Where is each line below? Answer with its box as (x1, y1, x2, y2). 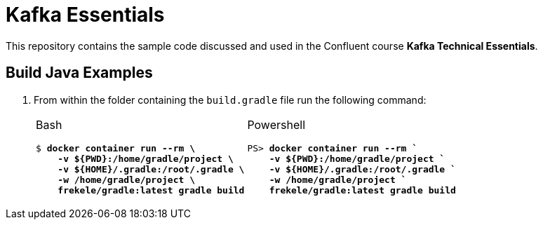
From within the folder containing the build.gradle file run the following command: (34, 93, 427, 106)
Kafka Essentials (6, 3, 165, 27)
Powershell (247, 117, 305, 132)
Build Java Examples (6, 64, 153, 82)
